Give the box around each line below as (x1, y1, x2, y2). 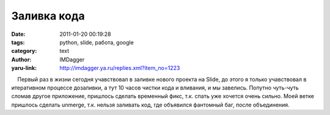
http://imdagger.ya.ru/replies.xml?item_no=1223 (59, 64, 180, 72)
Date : (11, 30, 26, 38)
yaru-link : (11, 64, 37, 72)
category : (11, 47, 37, 55)
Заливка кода (11, 9, 85, 23)
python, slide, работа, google (59, 38, 134, 46)
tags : (11, 38, 25, 46)
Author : (11, 55, 32, 63)
